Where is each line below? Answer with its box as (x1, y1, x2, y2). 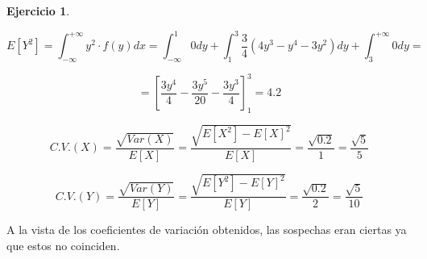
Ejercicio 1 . (6, 2, 70, 19)
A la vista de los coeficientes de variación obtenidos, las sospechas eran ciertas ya (6, 221, 407, 238)
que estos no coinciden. (6, 236, 120, 253)
